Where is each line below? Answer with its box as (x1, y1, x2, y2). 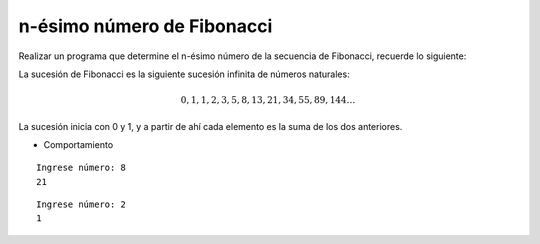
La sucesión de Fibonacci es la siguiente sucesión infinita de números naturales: (18, 68, 350, 80)
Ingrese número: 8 (36, 162, 127, 174)
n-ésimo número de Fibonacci (18, 15, 273, 37)
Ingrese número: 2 (36, 199, 127, 210)
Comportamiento (43, 138, 114, 150)
